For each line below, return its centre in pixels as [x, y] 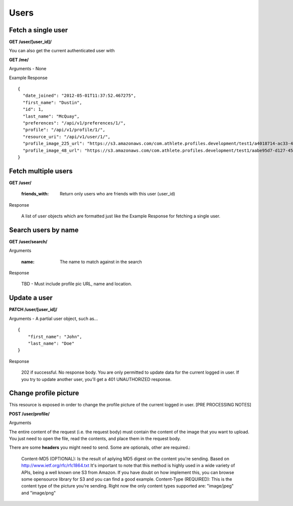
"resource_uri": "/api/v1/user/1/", [67, 137]
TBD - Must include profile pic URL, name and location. [77, 284]
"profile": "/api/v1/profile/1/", [64, 130]
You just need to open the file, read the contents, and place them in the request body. [95, 438]
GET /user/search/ [28, 241]
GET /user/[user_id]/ [31, 42]
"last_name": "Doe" [51, 343]
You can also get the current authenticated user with [62, 51]
